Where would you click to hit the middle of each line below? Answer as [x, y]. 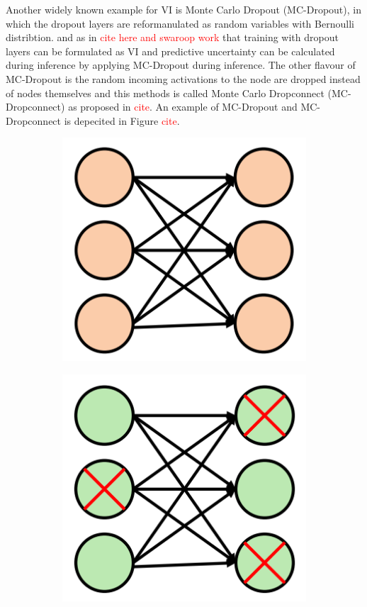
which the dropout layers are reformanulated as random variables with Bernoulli [180, 23]
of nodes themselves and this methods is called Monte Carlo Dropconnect [165, 93]
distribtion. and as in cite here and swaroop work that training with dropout [172, 37]
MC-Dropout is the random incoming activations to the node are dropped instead [183, 78]
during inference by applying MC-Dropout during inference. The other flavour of [181, 65]
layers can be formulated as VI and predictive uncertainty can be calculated [170, 51]
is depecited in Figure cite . [122, 120]
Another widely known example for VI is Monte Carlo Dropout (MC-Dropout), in [183, 9]
